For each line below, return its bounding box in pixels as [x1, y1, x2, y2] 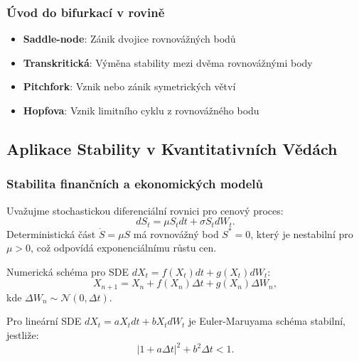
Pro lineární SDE [6, 313, 82, 328]
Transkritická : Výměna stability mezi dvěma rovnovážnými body [23, 55, 313, 70]
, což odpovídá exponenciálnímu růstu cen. [31, 240, 217, 255]
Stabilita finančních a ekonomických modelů [6, 175, 264, 193]
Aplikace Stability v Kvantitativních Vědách [6, 137, 338, 159]
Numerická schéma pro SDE [6, 264, 129, 279]
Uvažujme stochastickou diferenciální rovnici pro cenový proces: [6, 203, 284, 217]
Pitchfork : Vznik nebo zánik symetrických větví [23, 79, 236, 94]
